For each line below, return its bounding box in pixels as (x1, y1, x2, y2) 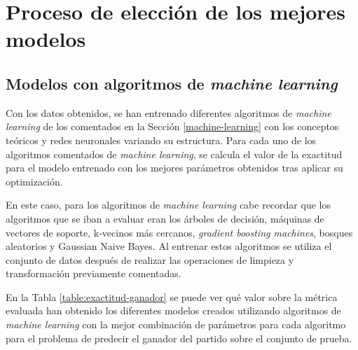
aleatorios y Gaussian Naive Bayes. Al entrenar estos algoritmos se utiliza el (6, 239, 332, 253)
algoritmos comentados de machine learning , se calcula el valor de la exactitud (6, 146, 343, 161)
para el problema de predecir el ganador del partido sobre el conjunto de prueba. (6, 330, 352, 345)
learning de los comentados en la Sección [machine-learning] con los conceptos (6, 119, 339, 134)
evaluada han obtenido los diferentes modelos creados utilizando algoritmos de (6, 303, 341, 318)
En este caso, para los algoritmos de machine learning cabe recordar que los (6, 197, 331, 212)
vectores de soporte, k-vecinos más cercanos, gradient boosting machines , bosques (6, 225, 353, 239)
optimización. (6, 174, 63, 188)
